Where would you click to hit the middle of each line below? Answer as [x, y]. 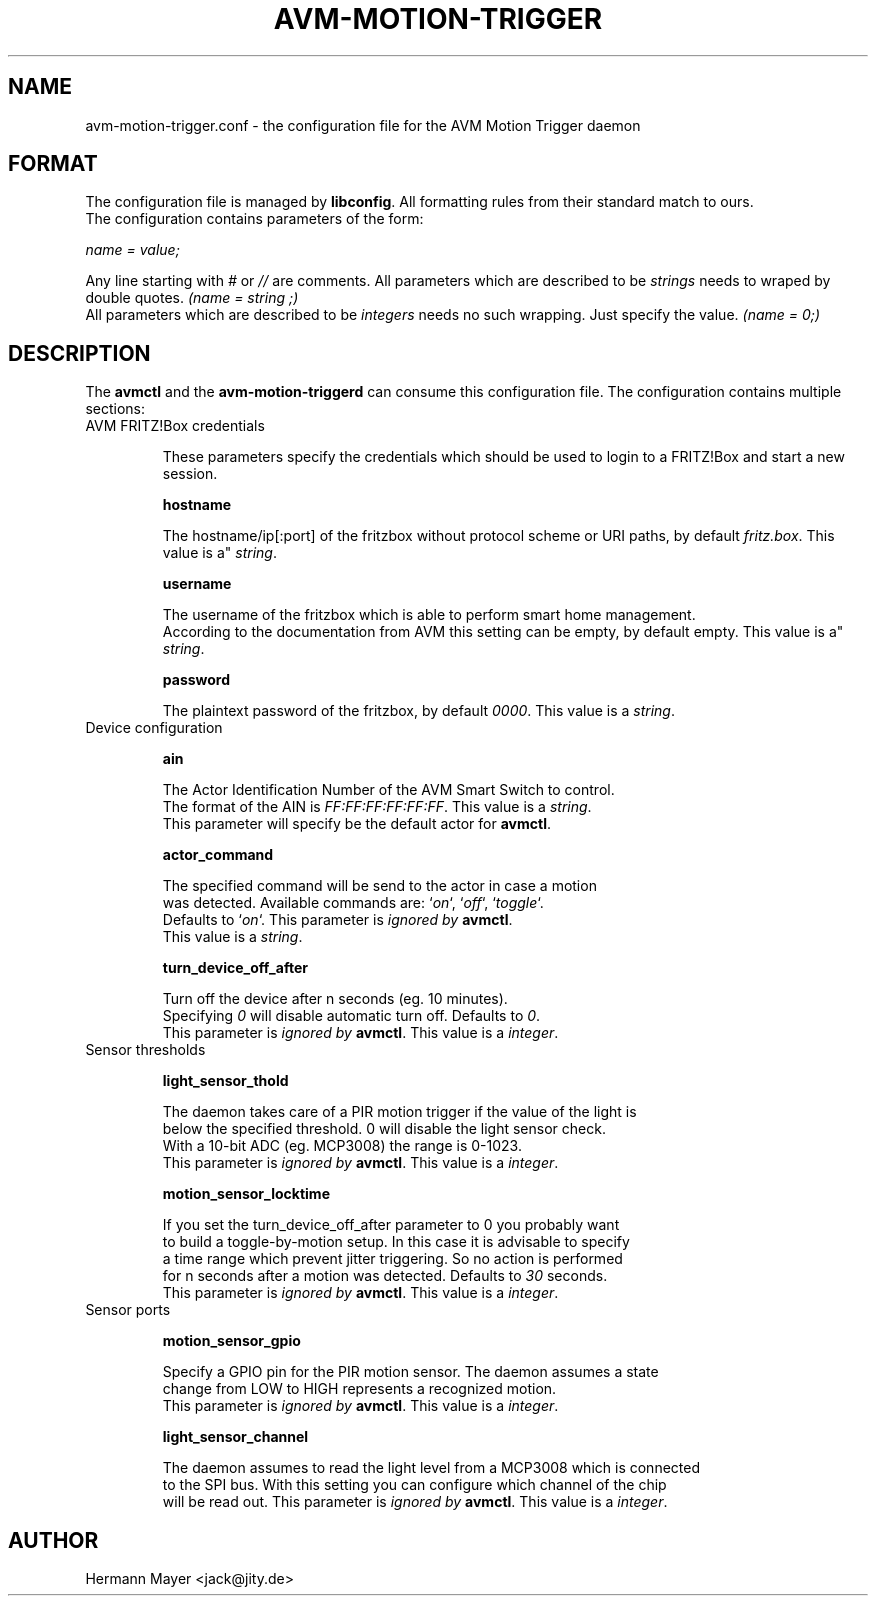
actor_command [218, 855]
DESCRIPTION [79, 353]
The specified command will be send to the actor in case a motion [379, 886]
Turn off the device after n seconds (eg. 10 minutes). [335, 999]
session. [190, 474]
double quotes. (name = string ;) [192, 298]
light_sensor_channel [235, 1437]
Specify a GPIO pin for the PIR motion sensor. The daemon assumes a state [410, 1372]
